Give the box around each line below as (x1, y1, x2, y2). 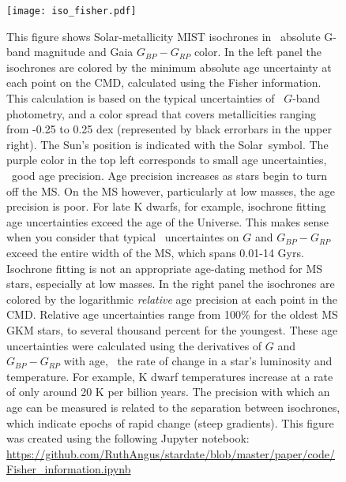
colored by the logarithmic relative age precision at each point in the (6, 290, 337, 307)
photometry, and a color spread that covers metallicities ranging (6, 105, 317, 121)
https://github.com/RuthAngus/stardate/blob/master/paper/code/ (6, 445, 336, 461)
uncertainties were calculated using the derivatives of (6, 337, 262, 353)
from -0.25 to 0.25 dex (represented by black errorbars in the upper (6, 121, 332, 137)
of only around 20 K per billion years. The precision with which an (6, 383, 330, 400)
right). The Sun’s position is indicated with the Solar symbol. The (6, 136, 329, 152)
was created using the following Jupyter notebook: (6, 430, 250, 447)
